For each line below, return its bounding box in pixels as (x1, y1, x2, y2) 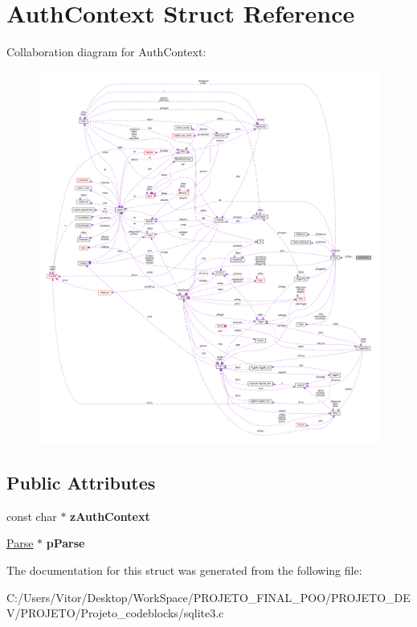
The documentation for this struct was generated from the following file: (6, 562, 362, 579)
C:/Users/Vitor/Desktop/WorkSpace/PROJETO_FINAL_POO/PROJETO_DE (6, 588, 411, 605)
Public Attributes (6, 470, 156, 495)
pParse (46, 535, 85, 551)
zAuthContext (70, 507, 150, 524)
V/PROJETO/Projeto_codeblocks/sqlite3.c (6, 604, 224, 621)
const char (6, 507, 57, 524)
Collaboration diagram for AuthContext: (6, 43, 206, 60)
